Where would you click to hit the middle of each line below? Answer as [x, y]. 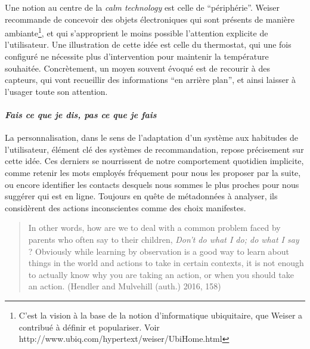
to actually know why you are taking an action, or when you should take [161, 274]
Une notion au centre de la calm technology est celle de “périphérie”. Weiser [142, 7]
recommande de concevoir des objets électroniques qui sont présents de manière [150, 19]
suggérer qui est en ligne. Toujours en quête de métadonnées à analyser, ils [141, 196]
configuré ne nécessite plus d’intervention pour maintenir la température [137, 56]
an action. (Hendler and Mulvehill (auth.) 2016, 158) [125, 286]
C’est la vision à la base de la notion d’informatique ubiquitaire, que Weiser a [161, 315]
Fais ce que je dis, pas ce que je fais [81, 115]
